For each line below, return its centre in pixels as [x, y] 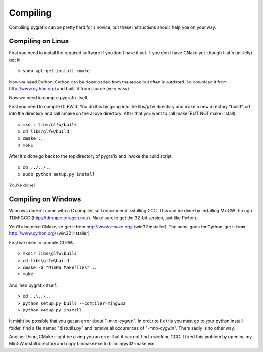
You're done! [22, 185]
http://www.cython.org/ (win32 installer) [49, 233]
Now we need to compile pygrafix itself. [49, 98]
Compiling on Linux [39, 41]
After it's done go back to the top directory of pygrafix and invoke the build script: [91, 156]
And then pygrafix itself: [33, 285]
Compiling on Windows [45, 199]
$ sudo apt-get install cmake [54, 71]
